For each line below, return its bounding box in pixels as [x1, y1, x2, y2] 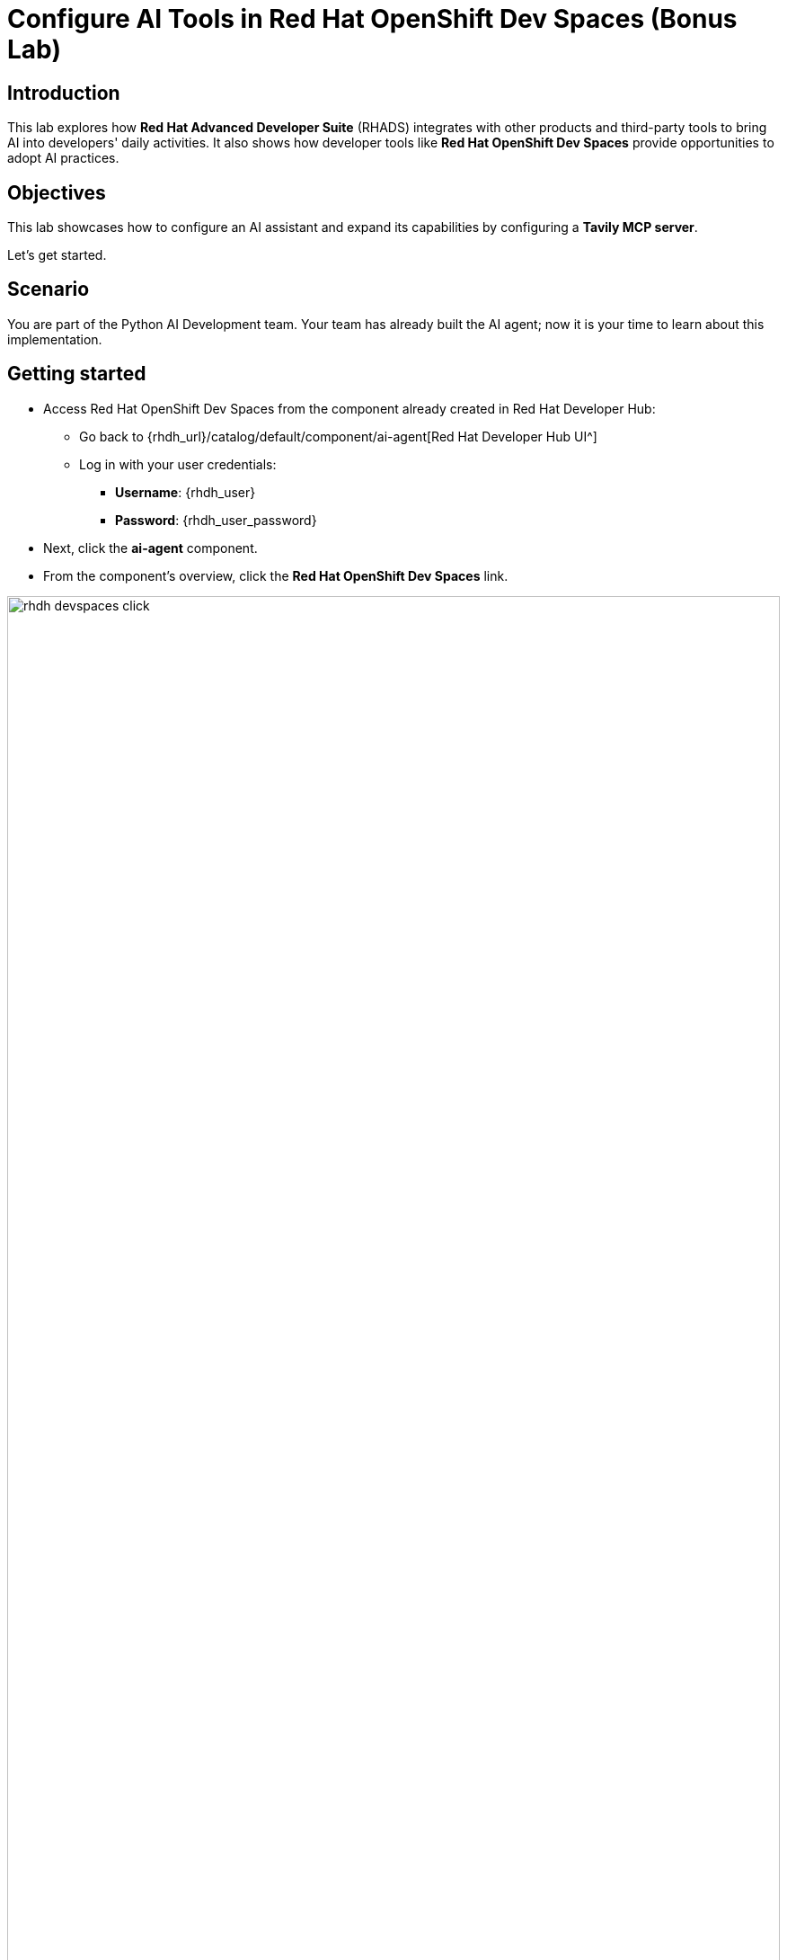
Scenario [7, 278, 90, 301]
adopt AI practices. [7, 150, 119, 166]
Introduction [7, 81, 120, 104]
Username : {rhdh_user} [115, 484, 256, 500]
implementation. [7, 331, 102, 347]
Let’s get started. [7, 247, 107, 263]
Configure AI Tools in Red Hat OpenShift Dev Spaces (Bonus [7, 4, 738, 34]
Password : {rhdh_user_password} [115, 512, 317, 528]
